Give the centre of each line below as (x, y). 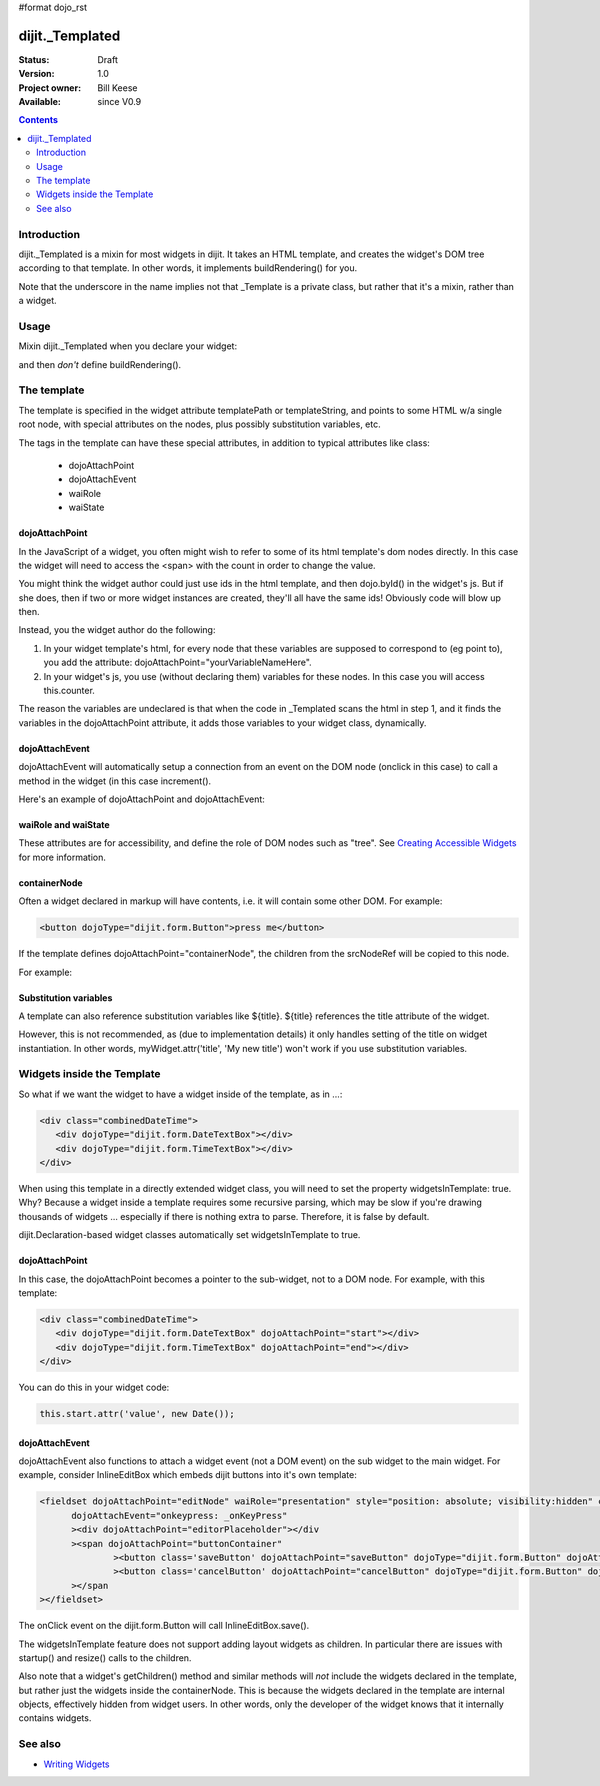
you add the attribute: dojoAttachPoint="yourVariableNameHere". (177, 662)
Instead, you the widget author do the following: (117, 630)
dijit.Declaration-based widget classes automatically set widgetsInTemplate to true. (189, 1235)
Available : (40, 102)
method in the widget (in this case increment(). (115, 781)
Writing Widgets (76, 1764)
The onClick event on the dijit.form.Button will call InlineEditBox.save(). (164, 1626)
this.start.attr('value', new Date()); (137, 1414)
